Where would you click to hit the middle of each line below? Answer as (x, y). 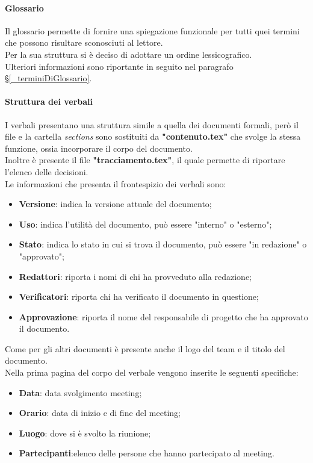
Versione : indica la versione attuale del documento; (115, 204)
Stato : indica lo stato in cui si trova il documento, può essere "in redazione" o (163, 244)
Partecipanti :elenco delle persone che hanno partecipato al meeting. (147, 453)
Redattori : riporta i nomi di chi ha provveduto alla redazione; (135, 276)
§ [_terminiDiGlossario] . (48, 78)
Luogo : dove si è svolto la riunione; (85, 433)
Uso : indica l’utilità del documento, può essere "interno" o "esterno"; (145, 224)
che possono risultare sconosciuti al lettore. (84, 42)
